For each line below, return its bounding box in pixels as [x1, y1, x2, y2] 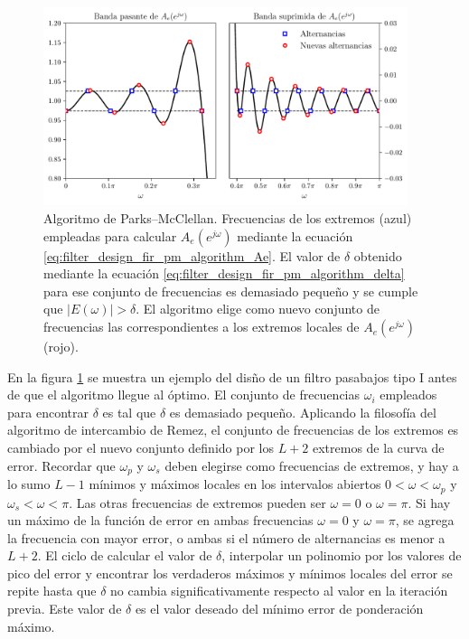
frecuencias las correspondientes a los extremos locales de [43, 317, 360, 336]
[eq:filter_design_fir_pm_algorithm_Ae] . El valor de [43, 246, 341, 265]
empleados [380, 385, 437, 404]
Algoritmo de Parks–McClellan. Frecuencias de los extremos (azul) [43, 209, 412, 228]
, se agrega [395, 511, 455, 530]
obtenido [353, 246, 402, 265]
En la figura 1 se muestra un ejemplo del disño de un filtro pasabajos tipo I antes [7, 367, 457, 386]
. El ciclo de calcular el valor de [37, 546, 212, 565]
